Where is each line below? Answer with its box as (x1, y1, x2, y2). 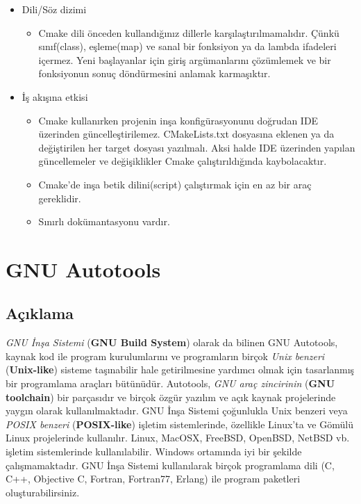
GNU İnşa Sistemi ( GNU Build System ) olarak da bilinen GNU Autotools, (6, 335, 338, 350)
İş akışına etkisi (22, 89, 88, 104)
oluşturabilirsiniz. (6, 485, 80, 499)
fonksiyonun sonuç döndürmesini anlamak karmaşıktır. (38, 66, 271, 81)
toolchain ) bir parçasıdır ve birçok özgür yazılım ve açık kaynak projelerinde (6, 389, 336, 404)
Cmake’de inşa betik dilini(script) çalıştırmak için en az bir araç (38, 177, 312, 191)
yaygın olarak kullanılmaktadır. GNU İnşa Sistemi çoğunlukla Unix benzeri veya (6, 403, 348, 418)
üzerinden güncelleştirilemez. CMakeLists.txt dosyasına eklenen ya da (38, 127, 335, 141)
